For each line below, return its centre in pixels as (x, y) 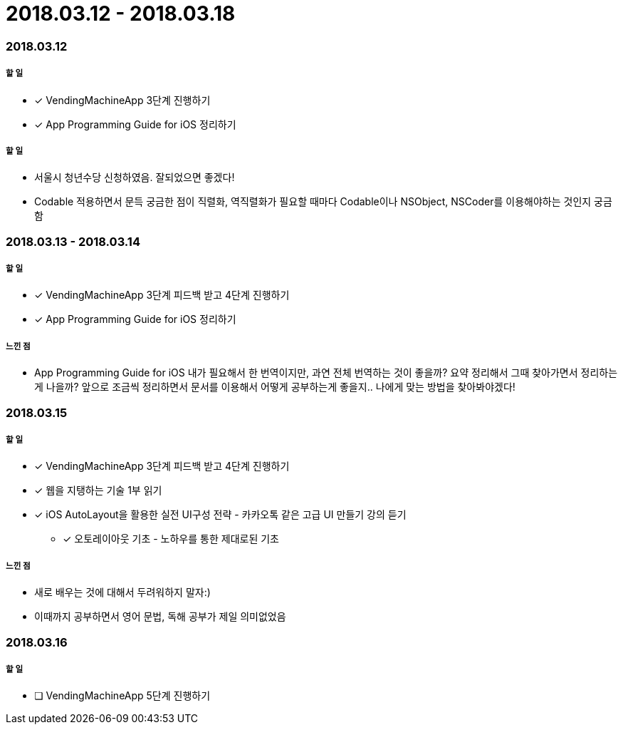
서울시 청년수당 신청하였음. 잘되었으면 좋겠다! (135, 178)
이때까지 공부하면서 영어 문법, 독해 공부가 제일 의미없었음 (160, 617)
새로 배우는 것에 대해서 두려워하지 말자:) (122, 592)
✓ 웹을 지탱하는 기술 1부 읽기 (98, 490)
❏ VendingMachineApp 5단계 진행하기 (122, 696)
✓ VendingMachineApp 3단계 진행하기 (122, 100)
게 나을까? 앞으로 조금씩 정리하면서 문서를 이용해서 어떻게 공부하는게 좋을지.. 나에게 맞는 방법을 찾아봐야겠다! (275, 387)
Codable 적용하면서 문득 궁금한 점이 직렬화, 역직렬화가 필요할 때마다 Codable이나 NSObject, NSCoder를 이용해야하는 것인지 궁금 (323, 202)
